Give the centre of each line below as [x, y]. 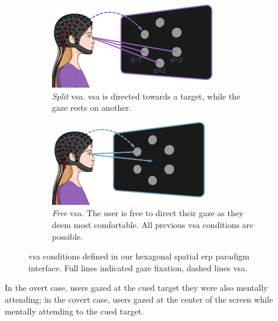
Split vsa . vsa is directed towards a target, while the [146, 96]
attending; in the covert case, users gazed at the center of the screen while [139, 299]
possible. [67, 236]
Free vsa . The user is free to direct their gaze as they [148, 213]
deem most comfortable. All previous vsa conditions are [153, 224]
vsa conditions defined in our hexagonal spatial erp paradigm [139, 256]
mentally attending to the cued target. [74, 311]
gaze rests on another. [92, 107]
